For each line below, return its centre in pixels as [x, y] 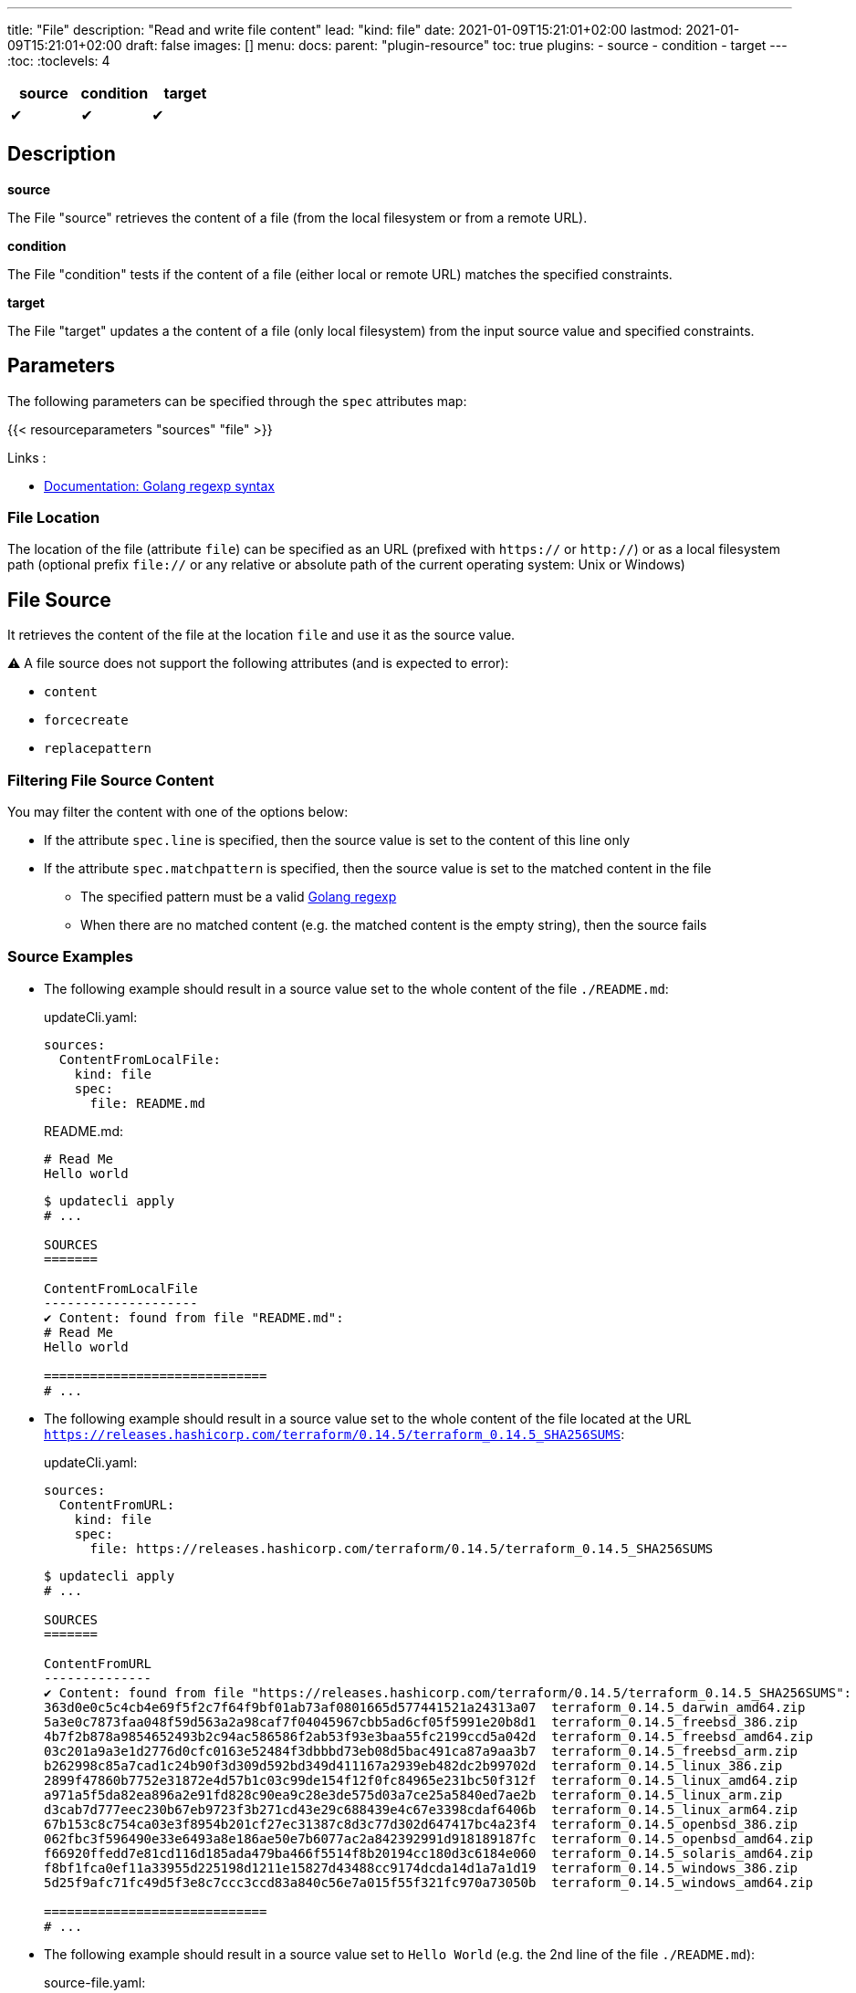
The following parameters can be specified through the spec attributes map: [237, 401]
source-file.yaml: [95, 1982]
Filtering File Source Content [111, 780]
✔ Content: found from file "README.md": [194, 1317]
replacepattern [98, 749]
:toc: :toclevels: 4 [59, 61]
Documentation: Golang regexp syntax [159, 485]
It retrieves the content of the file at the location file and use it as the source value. [261, 635]
